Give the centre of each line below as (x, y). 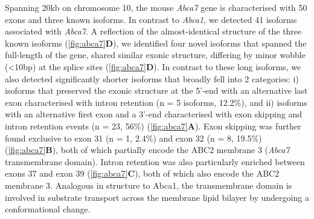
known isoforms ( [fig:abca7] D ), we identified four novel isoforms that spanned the (156, 43)
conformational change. (48, 209)
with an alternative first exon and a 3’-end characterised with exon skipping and (153, 114)
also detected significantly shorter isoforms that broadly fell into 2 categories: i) (152, 78)
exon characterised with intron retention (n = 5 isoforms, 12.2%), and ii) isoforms (156, 102)
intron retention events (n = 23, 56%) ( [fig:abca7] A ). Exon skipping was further (153, 126)
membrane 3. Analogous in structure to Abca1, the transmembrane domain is (149, 185)
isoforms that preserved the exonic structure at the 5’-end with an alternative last (156, 90)
